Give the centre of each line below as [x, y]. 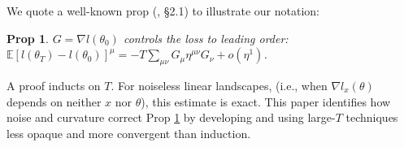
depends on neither [54, 101]
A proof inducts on [54, 85]
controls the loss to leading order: [206, 38]
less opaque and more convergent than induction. [129, 133]
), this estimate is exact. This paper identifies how [266, 101]
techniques [372, 117]
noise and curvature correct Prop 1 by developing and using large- [171, 117]
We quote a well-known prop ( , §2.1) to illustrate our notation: [163, 11]
